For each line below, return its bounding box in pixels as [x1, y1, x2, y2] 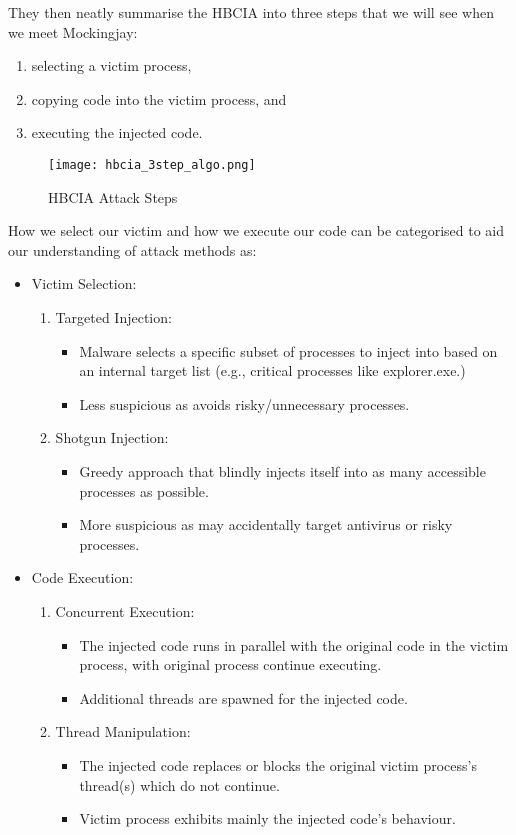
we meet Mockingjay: [8, 21, 138, 42]
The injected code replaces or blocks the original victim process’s [79, 754, 477, 775]
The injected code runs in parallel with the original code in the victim [79, 634, 509, 655]
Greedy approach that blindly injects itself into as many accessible [79, 460, 486, 481]
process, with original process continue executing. [79, 654, 382, 675]
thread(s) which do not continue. [79, 774, 280, 795]
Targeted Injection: [55, 307, 172, 327]
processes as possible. [79, 480, 209, 501]
